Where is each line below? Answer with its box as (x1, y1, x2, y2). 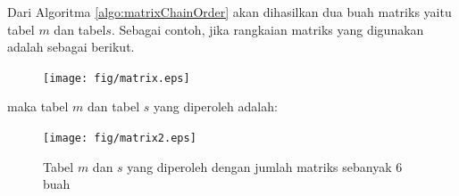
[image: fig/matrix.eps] (43, 71, 190, 85)
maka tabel (7, 97, 69, 116)
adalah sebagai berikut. (7, 37, 135, 56)
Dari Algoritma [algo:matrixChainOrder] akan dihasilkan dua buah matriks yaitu (7, 3, 452, 20)
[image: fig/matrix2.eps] (43, 132, 196, 145)
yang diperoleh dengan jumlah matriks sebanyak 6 (127, 157, 403, 176)
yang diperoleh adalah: (153, 97, 278, 116)
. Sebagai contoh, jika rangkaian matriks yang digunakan (111, 20, 424, 38)
